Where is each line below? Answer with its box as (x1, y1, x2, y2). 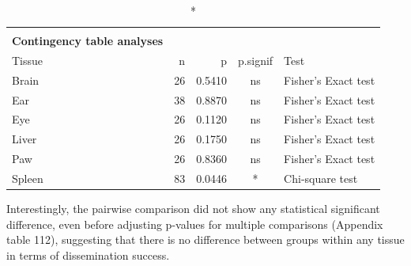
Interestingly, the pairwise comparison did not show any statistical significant (6, 200, 380, 217)
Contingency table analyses (12, 32, 164, 49)
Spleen (12, 170, 43, 186)
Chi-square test (284, 170, 358, 186)
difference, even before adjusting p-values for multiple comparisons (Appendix (6, 215, 383, 232)
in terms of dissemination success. (6, 246, 170, 263)
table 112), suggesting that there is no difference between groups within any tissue (6, 231, 405, 248)
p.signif (238, 51, 273, 68)
